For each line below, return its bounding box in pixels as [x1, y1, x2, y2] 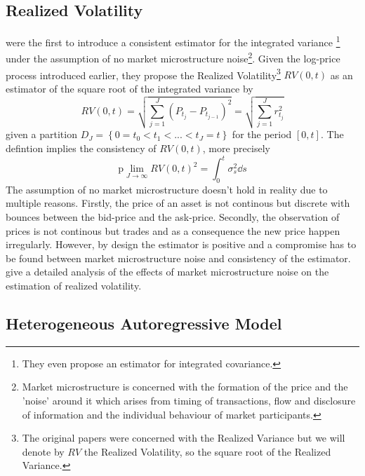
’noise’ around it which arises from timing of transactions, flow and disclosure [22, 393, 356, 407]
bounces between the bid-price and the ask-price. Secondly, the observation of [6, 210, 340, 224]
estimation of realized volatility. [6, 278, 142, 292]
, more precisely [202, 140, 270, 155]
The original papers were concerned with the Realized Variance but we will [22, 430, 345, 445]
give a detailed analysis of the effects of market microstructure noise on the [6, 264, 329, 279]
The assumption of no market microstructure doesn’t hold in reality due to [6, 182, 328, 196]
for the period [232, 127, 292, 142]
